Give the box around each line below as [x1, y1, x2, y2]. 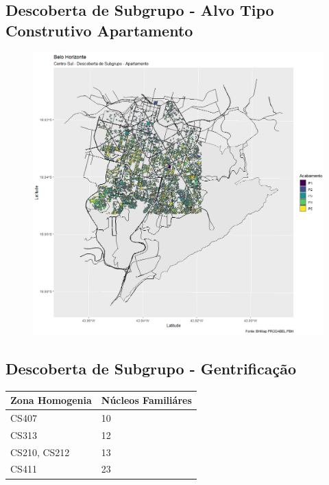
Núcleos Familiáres [101, 393, 192, 407]
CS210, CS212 [10, 444, 70, 459]
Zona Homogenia [10, 393, 92, 407]
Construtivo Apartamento [5, 19, 193, 41]
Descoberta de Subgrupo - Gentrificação [5, 357, 297, 379]
